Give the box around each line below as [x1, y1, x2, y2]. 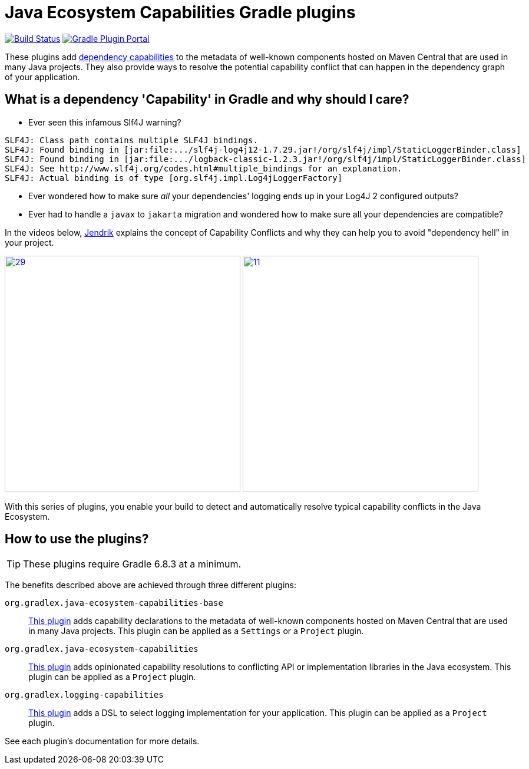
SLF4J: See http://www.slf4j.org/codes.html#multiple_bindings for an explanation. [5, 163, 402, 173]
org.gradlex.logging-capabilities [5, 690, 164, 700]
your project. [5, 237, 54, 247]
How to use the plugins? [5, 532, 149, 547]
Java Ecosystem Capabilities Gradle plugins [5, 2, 356, 22]
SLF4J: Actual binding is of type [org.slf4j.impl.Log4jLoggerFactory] [5, 173, 343, 183]
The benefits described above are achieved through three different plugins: [5, 580, 296, 590]
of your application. [5, 71, 80, 82]
